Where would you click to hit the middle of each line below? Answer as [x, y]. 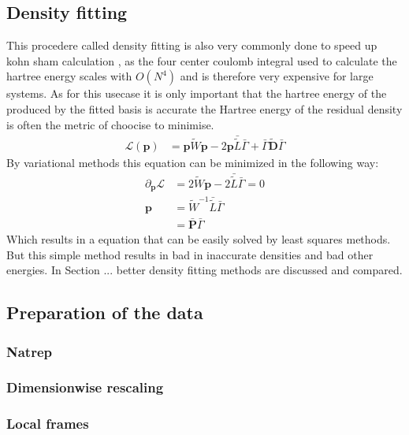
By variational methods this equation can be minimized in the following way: [193, 162]
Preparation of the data [105, 312]
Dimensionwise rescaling [85, 387]
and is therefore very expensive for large [277, 76]
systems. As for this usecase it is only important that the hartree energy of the [197, 93]
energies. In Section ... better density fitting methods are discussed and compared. [204, 270]
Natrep [30, 351]
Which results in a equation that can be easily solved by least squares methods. [199, 239]
